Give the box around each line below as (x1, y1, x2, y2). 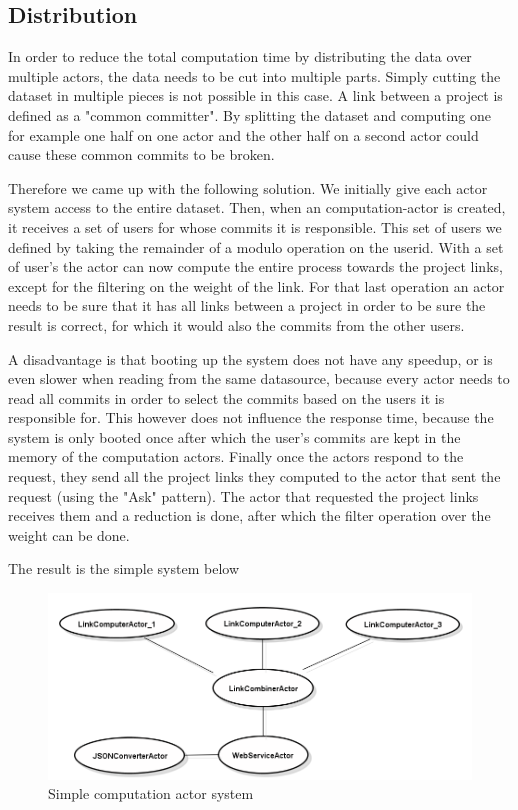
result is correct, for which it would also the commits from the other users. (8, 314, 465, 335)
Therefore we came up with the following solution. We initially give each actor (8, 177, 488, 198)
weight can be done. (8, 524, 130, 545)
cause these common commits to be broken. (8, 144, 275, 165)
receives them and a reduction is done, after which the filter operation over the (8, 505, 491, 526)
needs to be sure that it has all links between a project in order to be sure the (8, 295, 486, 316)
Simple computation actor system (48, 783, 254, 804)
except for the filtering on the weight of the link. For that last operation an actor (8, 275, 505, 296)
